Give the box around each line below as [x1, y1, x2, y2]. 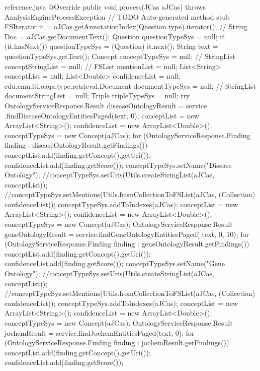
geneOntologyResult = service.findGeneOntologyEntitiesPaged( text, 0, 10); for [5, 228, 249, 239]
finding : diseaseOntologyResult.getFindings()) [5, 140, 148, 150]
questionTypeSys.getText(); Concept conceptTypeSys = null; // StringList [5, 50, 235, 61]
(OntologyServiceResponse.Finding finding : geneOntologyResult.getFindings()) [5, 238, 249, 249]
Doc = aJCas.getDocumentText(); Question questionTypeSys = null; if [5, 31, 224, 41]
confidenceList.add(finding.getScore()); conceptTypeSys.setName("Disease [5, 159, 232, 170]
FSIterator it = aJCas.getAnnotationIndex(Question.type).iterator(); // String [5, 21, 248, 32]
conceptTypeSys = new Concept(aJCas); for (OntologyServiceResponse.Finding [5, 130, 250, 140]
